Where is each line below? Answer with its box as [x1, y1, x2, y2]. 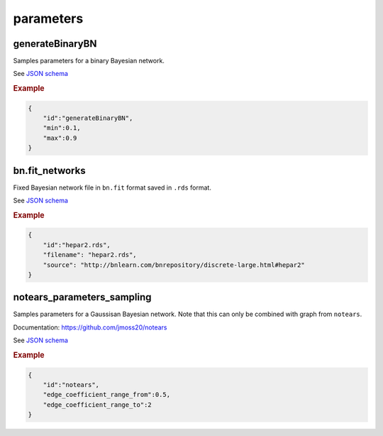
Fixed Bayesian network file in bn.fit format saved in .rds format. [13, 183, 212, 192]
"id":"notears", [43, 381, 99, 388]
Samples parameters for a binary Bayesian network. [13, 57, 165, 65]
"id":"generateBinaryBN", [43, 114, 133, 122]
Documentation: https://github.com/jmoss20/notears [13, 323, 167, 332]
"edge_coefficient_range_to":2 [43, 400, 152, 408]
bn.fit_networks [13, 164, 86, 177]
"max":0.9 [43, 133, 77, 142]
